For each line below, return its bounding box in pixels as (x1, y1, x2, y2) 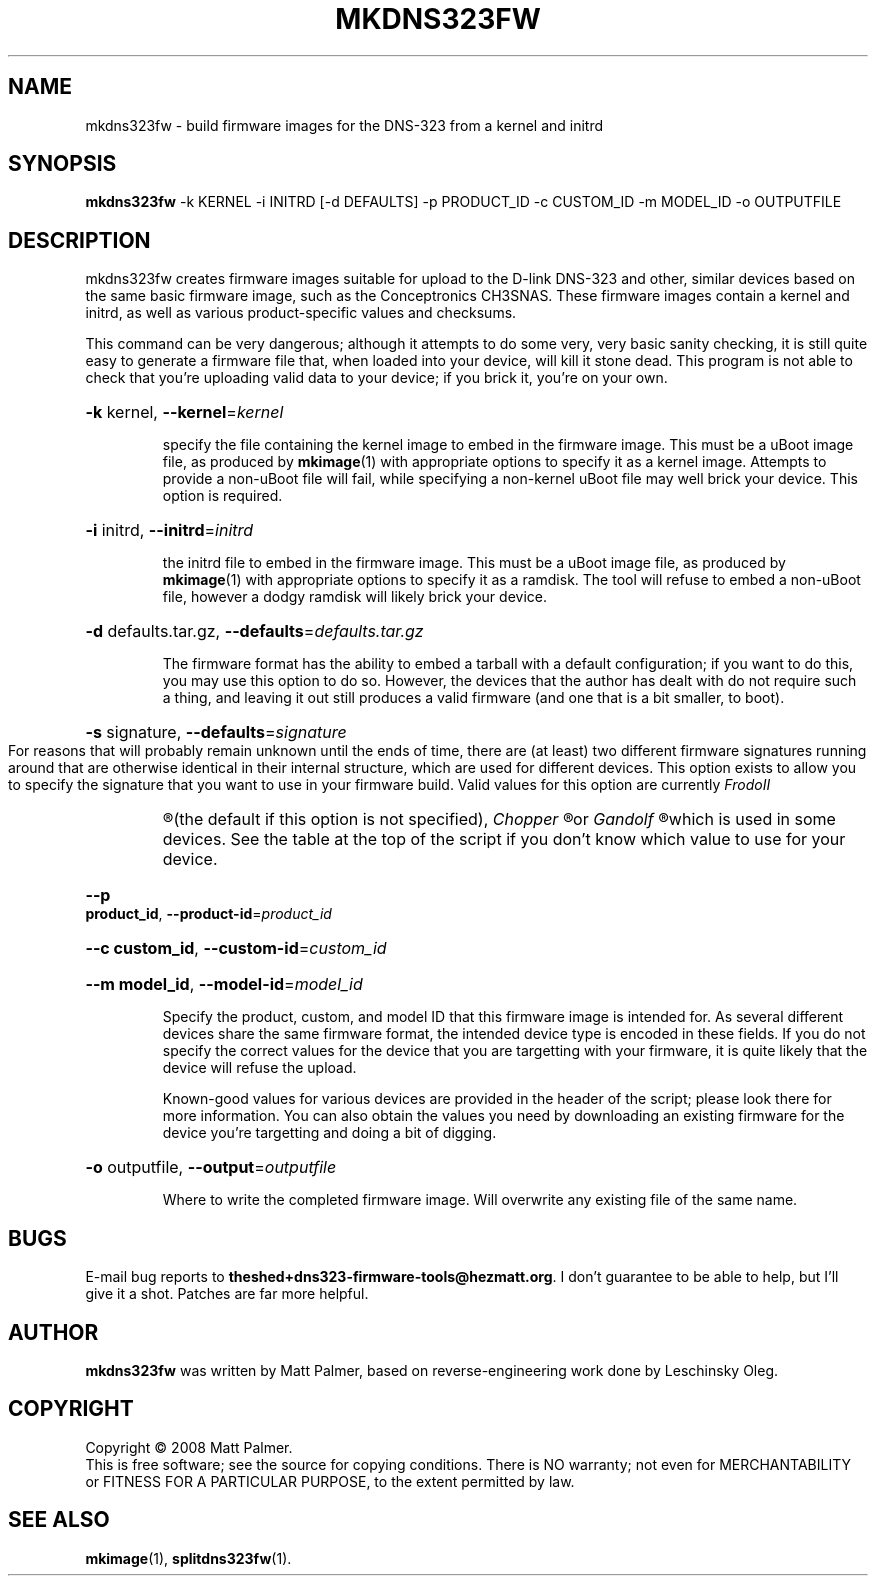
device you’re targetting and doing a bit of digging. (162, 1124, 497, 1142)
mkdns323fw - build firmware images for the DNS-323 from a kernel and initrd (85, 116, 604, 134)
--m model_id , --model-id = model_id (85, 974, 363, 995)
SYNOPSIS (8, 151, 117, 177)
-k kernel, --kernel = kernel (85, 402, 284, 423)
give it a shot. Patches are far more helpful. (85, 1285, 369, 1303)
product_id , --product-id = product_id (85, 905, 332, 923)
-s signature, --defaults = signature (85, 722, 347, 743)
